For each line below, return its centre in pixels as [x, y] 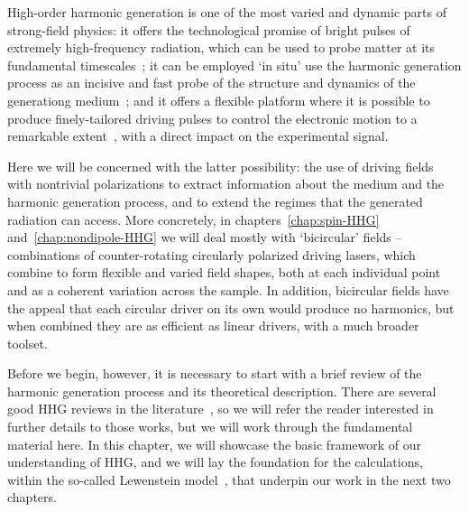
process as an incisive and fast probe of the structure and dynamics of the [212, 83]
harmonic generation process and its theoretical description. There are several [222, 391]
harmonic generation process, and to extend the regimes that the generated [215, 201]
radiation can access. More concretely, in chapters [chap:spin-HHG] [193, 219]
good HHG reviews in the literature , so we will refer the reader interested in [221, 409]
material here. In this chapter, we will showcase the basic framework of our [214, 444]
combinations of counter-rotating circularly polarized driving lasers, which [212, 254]
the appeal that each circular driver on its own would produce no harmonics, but [231, 307]
